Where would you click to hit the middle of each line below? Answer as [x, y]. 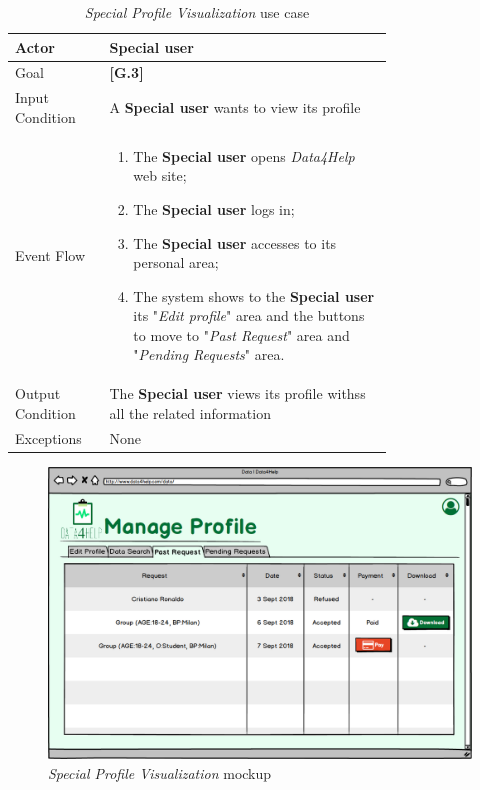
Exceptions [48, 437]
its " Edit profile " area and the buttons [249, 315]
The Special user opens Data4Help [244, 155]
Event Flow [50, 255]
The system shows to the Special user [254, 295]
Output [38, 393]
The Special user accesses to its [235, 242]
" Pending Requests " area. [209, 354]
